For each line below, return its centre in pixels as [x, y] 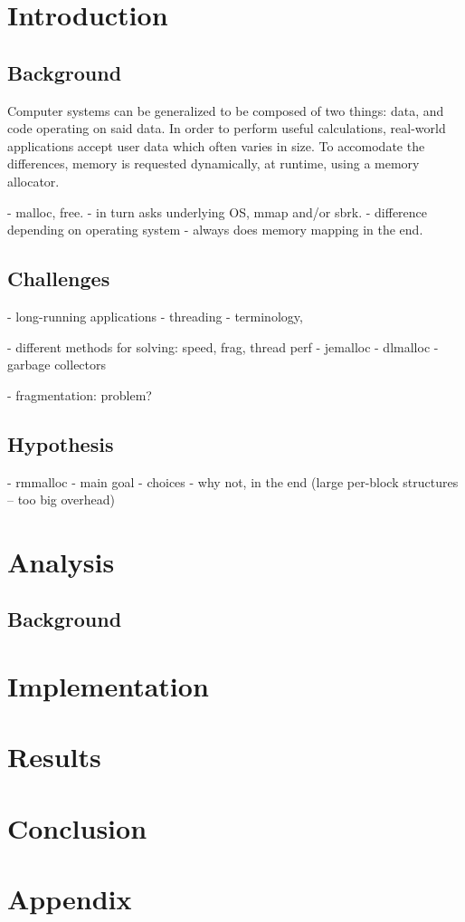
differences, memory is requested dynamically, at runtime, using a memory [214, 163]
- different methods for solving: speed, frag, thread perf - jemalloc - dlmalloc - [223, 346]
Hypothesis [61, 443]
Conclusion [77, 827]
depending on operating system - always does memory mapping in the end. [215, 230]
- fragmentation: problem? [80, 394]
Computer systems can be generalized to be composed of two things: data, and [226, 110]
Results [54, 757]
